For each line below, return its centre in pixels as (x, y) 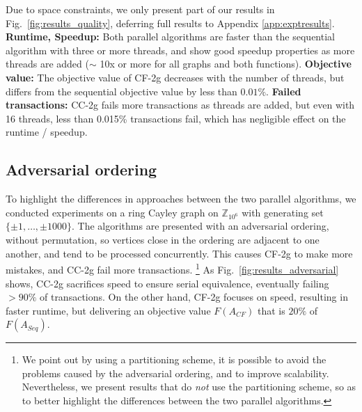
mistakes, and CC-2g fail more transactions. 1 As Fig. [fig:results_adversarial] (172, 268)
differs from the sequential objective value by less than (121, 91)
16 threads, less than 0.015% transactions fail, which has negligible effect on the (176, 118)
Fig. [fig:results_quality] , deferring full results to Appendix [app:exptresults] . (170, 23)
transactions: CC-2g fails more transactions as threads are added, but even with (180, 105)
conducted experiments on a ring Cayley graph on (112, 212)
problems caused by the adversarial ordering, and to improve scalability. (175, 373)
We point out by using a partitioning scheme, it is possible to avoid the (174, 359)
